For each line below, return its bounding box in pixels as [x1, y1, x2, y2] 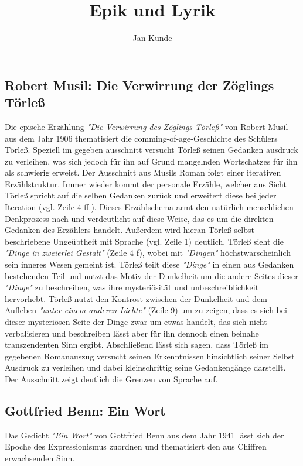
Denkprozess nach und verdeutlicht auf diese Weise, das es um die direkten [5, 212, 274, 224]
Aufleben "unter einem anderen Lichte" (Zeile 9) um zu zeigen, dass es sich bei [5, 304, 287, 316]
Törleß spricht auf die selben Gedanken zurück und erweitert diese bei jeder [5, 189, 277, 201]
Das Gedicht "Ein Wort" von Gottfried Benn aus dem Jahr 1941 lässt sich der [5, 429, 284, 441]
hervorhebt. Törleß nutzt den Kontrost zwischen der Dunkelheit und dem [5, 292, 267, 304]
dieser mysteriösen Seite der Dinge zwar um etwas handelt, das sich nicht [5, 316, 267, 328]
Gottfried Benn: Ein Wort [5, 401, 166, 419]
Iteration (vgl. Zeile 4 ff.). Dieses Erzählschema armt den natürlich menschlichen [5, 201, 294, 213]
